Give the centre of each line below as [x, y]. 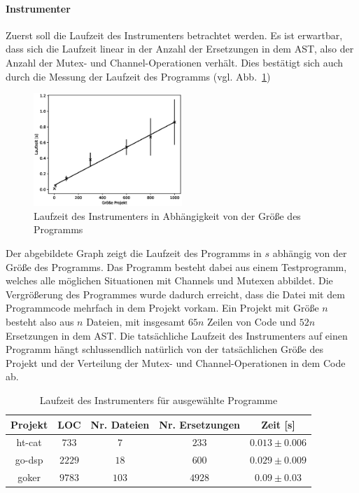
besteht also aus [40, 321]
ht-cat [29, 442]
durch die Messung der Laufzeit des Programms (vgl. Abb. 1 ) [138, 76]
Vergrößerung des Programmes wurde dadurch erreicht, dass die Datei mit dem [175, 294]
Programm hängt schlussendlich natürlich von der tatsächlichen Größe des [164, 349]
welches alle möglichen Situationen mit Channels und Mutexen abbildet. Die [169, 280]
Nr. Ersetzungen [199, 424]
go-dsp [29, 460]
